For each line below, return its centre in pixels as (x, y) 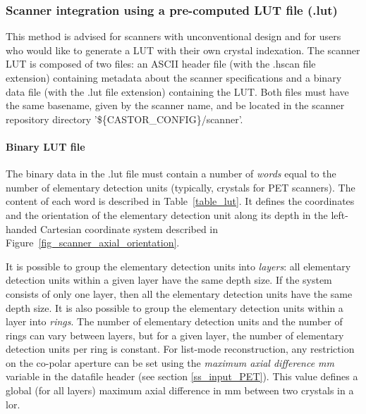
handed (22, 228)
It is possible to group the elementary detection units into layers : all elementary (178, 266)
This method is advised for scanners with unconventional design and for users (173, 36)
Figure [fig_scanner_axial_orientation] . (93, 243)
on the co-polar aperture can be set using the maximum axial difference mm (170, 362)
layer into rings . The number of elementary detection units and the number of (174, 321)
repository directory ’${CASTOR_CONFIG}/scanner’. (124, 119)
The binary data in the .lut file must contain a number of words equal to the (171, 174)
